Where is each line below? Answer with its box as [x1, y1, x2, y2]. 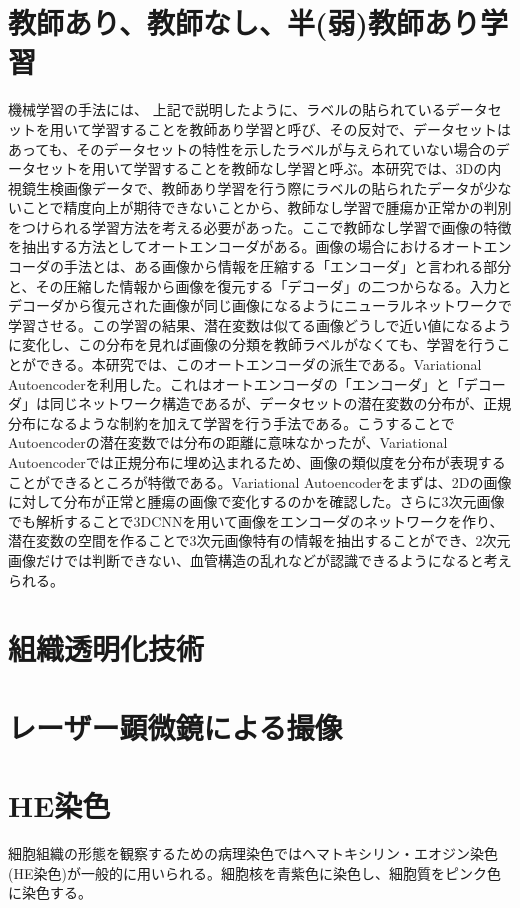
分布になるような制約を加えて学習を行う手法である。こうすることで [8, 412, 455, 433]
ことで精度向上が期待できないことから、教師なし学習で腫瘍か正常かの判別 [21, 197, 512, 218]
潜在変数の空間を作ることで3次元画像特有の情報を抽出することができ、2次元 [8, 530, 511, 551]
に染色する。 [8, 882, 92, 903]
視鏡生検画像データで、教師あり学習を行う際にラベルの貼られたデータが [8, 177, 484, 198]
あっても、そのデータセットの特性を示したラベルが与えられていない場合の [8, 138, 496, 159]
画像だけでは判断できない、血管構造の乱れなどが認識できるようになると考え [8, 549, 512, 570]
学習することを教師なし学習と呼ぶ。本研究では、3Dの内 [133, 158, 502, 179]
